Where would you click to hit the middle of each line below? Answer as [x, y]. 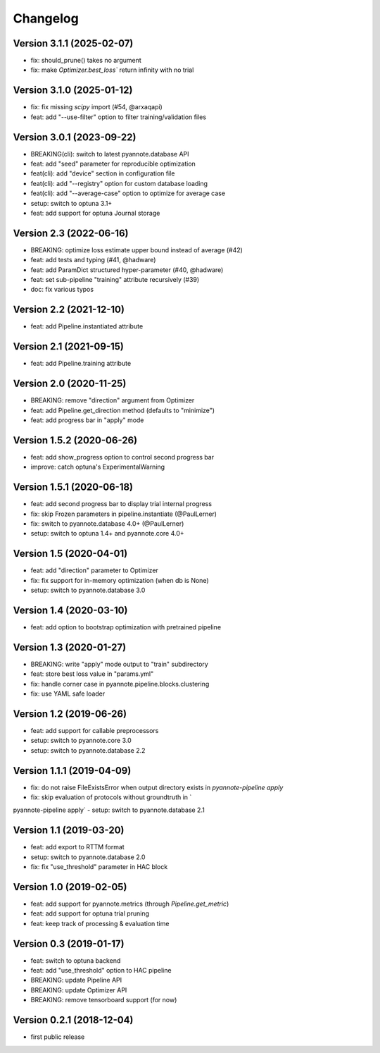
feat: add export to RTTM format [77, 847]
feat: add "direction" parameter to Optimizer [94, 570]
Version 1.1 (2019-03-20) [69, 831]
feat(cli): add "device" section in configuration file [103, 173]
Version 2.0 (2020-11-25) [70, 384]
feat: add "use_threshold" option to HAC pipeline [101, 971]
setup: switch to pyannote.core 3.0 [81, 741]
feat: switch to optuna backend [76, 960]
